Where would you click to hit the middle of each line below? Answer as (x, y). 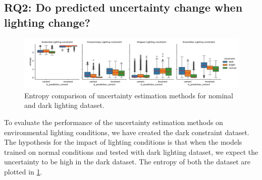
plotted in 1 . (23, 171)
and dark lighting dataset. (64, 105)
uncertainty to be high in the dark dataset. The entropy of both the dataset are (127, 162)
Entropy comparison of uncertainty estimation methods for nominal (129, 95)
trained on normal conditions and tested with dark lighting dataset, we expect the (131, 152)
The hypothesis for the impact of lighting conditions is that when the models (123, 142)
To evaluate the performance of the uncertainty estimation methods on (114, 122)
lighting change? (47, 22)
